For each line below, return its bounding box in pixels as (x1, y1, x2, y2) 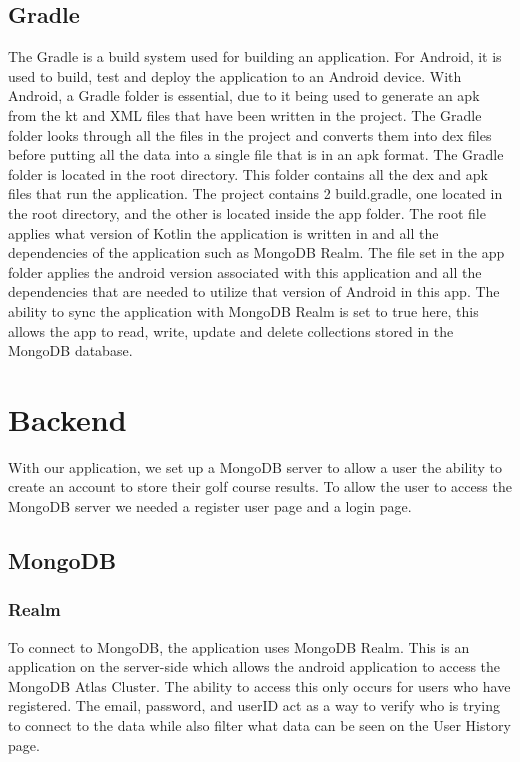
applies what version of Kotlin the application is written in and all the (8, 222, 439, 243)
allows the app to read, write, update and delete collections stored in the (8, 320, 454, 341)
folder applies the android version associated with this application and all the (8, 261, 482, 282)
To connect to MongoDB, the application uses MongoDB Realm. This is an (8, 636, 470, 657)
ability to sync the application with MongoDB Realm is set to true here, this (8, 300, 479, 321)
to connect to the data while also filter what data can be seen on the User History (8, 714, 511, 735)
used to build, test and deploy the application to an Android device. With (8, 65, 462, 86)
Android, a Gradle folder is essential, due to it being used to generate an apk (8, 85, 480, 106)
